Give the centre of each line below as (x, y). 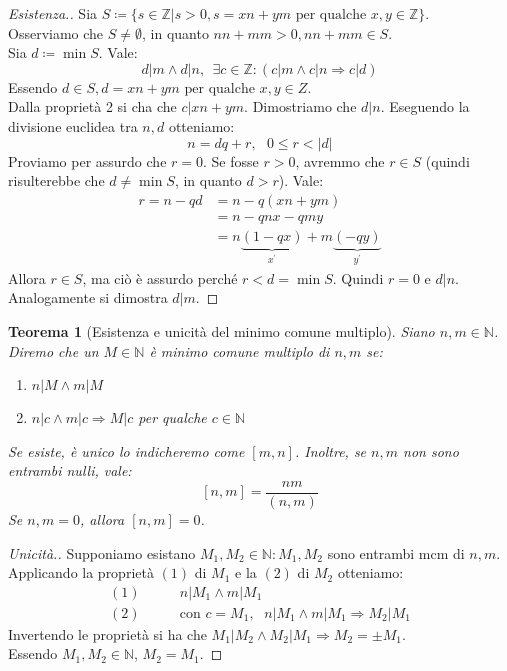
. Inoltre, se (330, 450)
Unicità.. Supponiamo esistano (102, 552)
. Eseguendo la (425, 106)
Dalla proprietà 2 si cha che (92, 106)
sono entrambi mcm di (396, 552)
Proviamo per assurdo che (87, 160)
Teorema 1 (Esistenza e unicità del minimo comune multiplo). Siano (221, 331)
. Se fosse (231, 160)
